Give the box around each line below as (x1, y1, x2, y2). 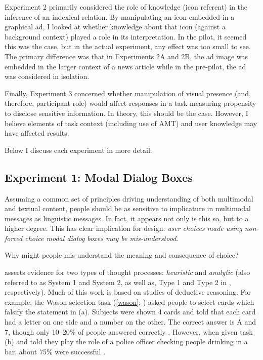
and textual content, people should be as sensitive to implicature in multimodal (5, 203, 251, 214)
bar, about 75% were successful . (5, 346, 106, 356)
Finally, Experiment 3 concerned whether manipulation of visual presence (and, (5, 88, 251, 98)
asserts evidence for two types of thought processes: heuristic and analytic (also (5, 267, 250, 277)
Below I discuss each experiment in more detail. (5, 144, 152, 155)
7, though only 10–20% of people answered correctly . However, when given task (5, 326, 253, 337)
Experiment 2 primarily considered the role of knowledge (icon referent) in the (5, 2, 248, 12)
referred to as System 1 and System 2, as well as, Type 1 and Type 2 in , (5, 276, 231, 287)
